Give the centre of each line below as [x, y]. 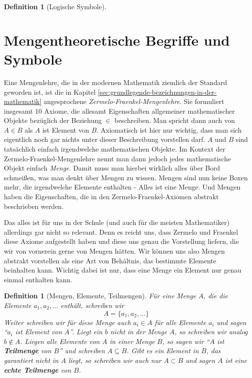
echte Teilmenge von [38, 369]
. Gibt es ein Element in [163, 351]
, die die [216, 296]
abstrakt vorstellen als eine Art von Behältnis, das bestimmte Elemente [110, 260]
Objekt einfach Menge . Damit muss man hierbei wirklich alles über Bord [112, 168]
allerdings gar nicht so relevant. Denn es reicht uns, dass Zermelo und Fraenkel [121, 232]
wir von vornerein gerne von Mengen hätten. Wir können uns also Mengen [114, 251]
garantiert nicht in [31, 360]
